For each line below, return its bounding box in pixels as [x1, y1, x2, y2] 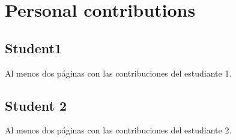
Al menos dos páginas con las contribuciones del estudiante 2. [5, 124, 232, 136]
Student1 [5, 38, 62, 57]
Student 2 [5, 96, 67, 114]
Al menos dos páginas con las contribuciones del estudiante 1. [5, 66, 232, 79]
